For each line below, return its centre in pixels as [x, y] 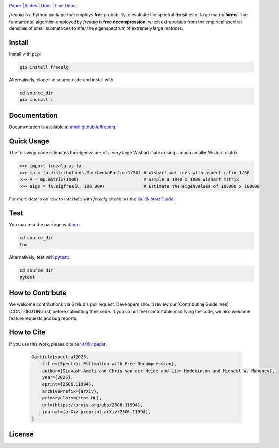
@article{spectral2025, [60, 357]
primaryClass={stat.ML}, [72, 398]
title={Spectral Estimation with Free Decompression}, [109, 364]
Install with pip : [25, 54]
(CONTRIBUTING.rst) [30, 311]
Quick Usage [29, 141]
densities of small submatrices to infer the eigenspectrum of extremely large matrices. [96, 28]
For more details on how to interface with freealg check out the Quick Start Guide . [92, 199]
